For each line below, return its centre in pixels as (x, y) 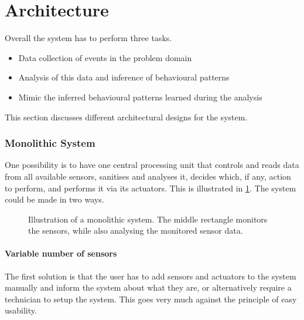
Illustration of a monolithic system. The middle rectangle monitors (148, 219)
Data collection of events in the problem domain (105, 57)
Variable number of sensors (61, 253)
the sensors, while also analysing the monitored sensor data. (136, 230)
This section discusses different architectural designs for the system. (126, 117)
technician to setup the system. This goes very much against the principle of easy (151, 299)
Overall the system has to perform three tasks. (88, 38)
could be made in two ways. (54, 199)
